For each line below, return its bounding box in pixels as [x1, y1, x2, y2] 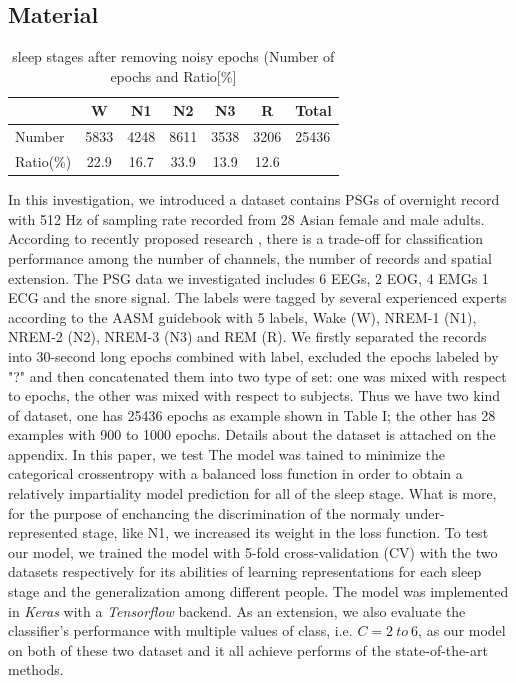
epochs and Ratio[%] [110, 65, 237, 86]
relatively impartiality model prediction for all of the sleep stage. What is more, [8, 483, 497, 504]
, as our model [418, 620, 506, 641]
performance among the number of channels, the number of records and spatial [8, 247, 492, 268]
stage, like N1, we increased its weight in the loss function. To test [82, 522, 489, 543]
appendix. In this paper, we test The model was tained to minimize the [8, 443, 445, 464]
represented [8, 522, 78, 543]
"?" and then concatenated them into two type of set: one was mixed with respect [8, 365, 507, 386]
